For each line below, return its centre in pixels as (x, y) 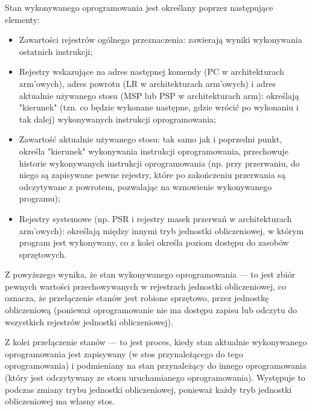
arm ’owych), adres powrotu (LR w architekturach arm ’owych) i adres (147, 83)
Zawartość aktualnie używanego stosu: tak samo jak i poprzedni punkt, (150, 139)
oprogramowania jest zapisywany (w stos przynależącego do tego (124, 353)
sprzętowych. (43, 254)
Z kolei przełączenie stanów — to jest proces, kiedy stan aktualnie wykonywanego (156, 342)
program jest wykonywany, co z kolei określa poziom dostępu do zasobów (154, 242)
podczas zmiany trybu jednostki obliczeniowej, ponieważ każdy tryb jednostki (148, 389)
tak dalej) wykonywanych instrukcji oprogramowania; (117, 119)
